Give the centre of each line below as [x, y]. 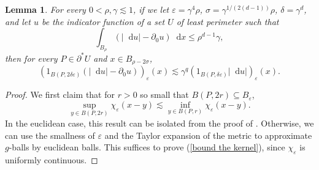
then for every [31, 58]
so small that [164, 94]
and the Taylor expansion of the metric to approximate [208, 135]
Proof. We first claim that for [60, 94]
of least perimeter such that [228, 21]
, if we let [151, 9]
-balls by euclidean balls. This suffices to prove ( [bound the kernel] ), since [147, 147]
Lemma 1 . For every [45, 9]
